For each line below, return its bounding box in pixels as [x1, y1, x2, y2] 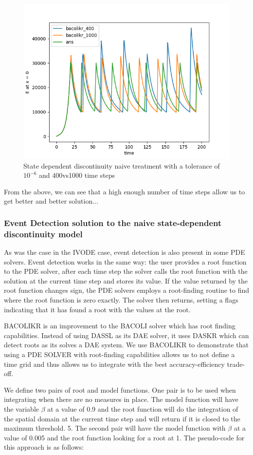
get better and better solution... [4, 196, 98, 206]
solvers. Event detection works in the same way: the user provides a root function [4, 256, 247, 266]
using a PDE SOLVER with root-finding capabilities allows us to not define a [4, 349, 235, 360]
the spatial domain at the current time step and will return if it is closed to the [4, 413, 240, 423]
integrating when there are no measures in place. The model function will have [4, 394, 238, 404]
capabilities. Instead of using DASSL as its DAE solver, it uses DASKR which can [4, 330, 249, 340]
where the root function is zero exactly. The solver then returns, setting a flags [4, 295, 238, 305]
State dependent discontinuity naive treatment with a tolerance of [23, 160, 220, 171]
